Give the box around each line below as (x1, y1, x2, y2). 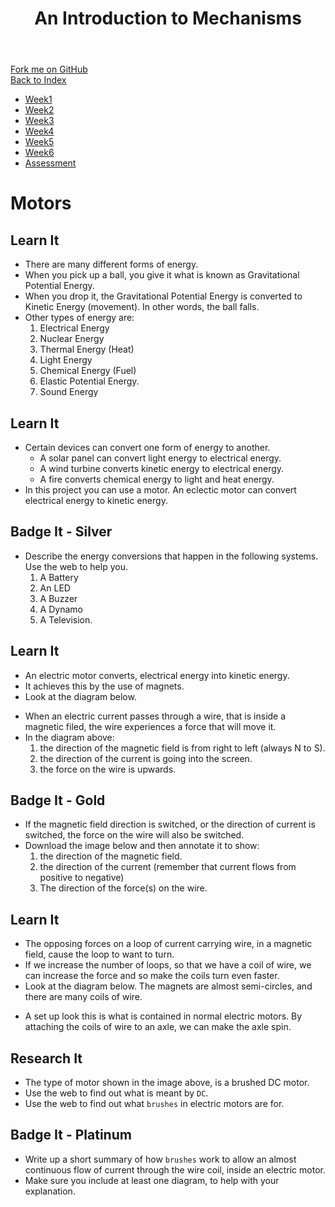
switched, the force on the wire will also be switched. (24, 829, 245, 841)
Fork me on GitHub (10, 63, 88, 76)
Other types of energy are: (24, 312, 135, 324)
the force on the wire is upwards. (39, 763, 177, 775)
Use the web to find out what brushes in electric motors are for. (24, 1098, 285, 1110)
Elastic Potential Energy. (39, 375, 140, 387)
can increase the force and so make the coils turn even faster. (24, 970, 280, 982)
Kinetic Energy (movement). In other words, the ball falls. (24, 301, 260, 313)
